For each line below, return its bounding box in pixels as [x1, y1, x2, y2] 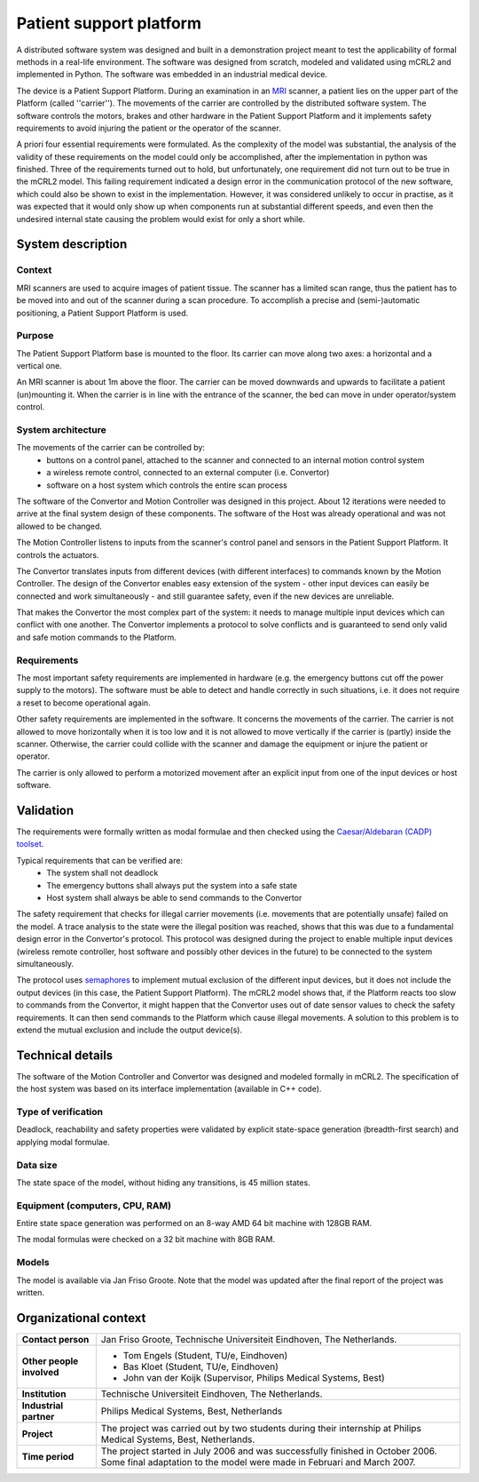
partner [21, 1410, 55, 1422]
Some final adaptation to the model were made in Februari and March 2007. [100, 1455, 416, 1468]
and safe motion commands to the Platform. [16, 632, 177, 642]
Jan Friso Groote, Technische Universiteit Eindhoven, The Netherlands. [100, 1333, 397, 1345]
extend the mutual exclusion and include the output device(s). [16, 1024, 243, 1035]
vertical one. [16, 361, 62, 371]
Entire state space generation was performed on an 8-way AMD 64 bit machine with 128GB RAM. [16, 1218, 373, 1229]
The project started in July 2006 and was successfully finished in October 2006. [100, 1445, 438, 1457]
